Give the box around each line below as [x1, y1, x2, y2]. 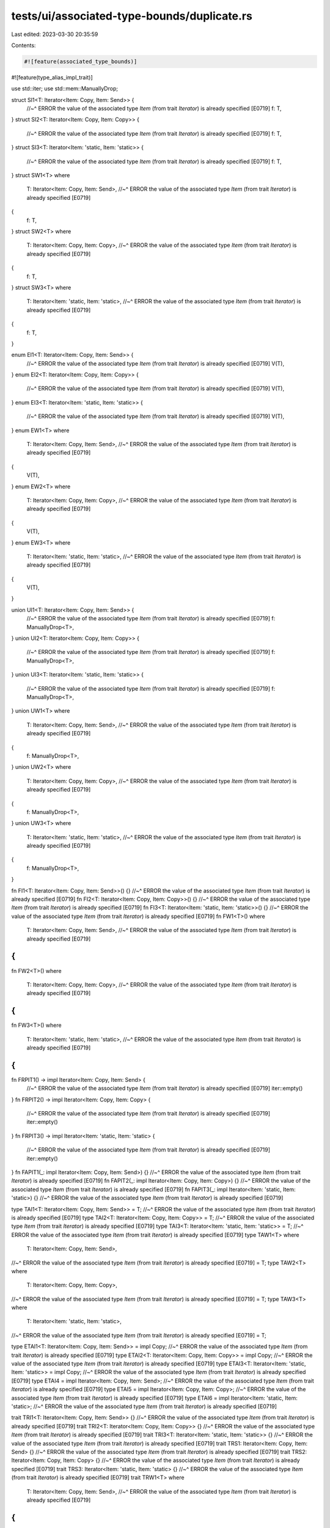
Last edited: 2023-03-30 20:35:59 [11, 31, 98, 38]
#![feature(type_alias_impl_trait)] [11, 73, 93, 81]
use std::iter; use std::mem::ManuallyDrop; [11, 85, 119, 92]
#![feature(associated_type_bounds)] [24, 58, 137, 65]
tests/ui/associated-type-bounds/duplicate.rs [11, 9, 253, 23]
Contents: [11, 42, 36, 49]
